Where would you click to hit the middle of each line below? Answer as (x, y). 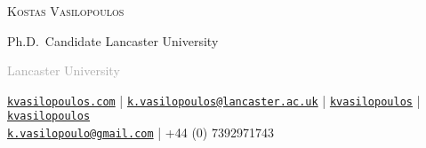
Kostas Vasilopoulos (66, 11)
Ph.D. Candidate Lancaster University (113, 40)
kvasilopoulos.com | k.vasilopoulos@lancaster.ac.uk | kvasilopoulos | (214, 100)
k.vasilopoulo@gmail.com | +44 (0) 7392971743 (141, 132)
